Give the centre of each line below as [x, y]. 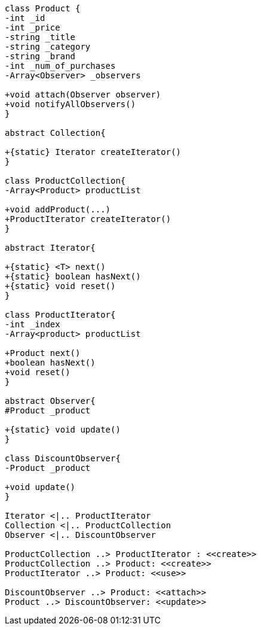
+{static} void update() [63, 430]
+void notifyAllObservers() [70, 104]
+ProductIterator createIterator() [88, 219]
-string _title [40, 37]
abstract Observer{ [50, 401]
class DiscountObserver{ [63, 458]
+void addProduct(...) [58, 209]
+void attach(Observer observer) [83, 95]
